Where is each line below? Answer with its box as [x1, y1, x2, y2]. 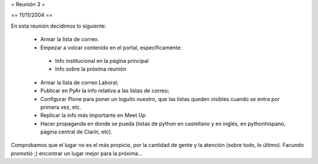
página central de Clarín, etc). [40, 128, 112, 135]
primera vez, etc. [40, 103, 82, 111]
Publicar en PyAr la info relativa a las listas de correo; [40, 87, 170, 94]
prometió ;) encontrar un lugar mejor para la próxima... [11, 150, 143, 157]
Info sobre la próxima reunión [55, 65, 127, 73]
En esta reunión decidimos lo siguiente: [11, 22, 107, 29]
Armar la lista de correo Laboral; [40, 79, 119, 86]
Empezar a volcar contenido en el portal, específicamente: [40, 44, 182, 51]
